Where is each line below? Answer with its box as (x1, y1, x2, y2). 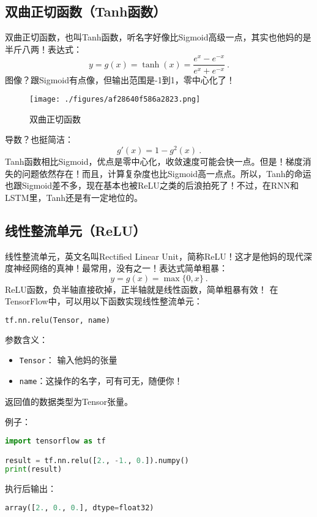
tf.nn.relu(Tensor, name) (5, 316, 110, 325)
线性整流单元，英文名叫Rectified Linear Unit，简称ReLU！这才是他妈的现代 (5, 249, 304, 262)
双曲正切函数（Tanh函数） (5, 2, 166, 21)
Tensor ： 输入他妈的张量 (19, 353, 117, 366)
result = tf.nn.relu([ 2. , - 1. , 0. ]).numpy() (5, 456, 189, 465)
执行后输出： (5, 482, 56, 495)
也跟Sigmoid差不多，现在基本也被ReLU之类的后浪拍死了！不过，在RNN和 (5, 179, 299, 192)
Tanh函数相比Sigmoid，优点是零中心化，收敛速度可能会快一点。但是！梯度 (5, 155, 303, 168)
